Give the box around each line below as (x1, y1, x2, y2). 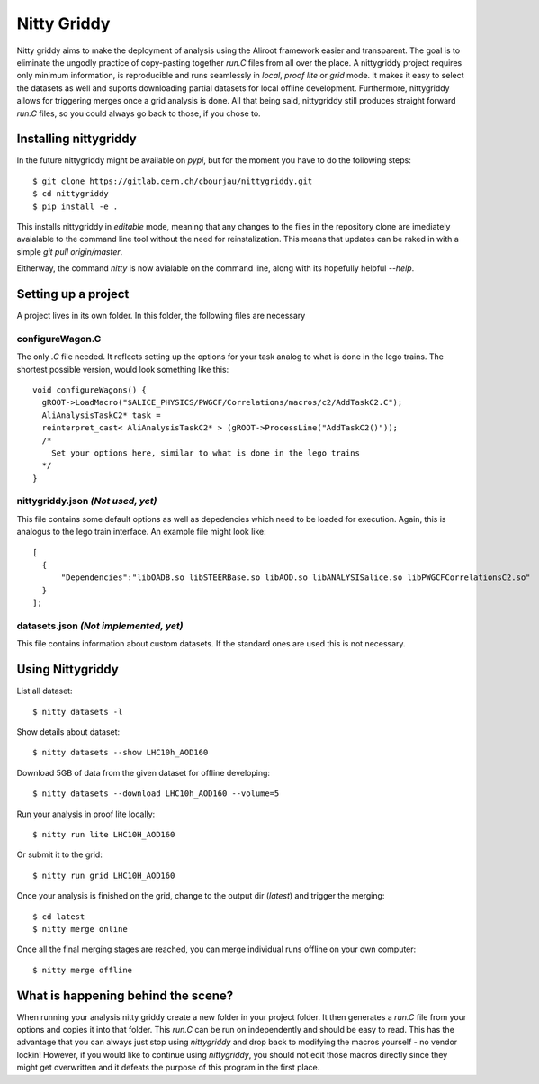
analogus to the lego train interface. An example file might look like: (16, 527, 266, 537)
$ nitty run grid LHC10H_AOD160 (32, 870, 175, 881)
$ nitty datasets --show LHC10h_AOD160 (32, 747, 209, 758)
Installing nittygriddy (16, 131, 137, 147)
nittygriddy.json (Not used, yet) (16, 495, 157, 508)
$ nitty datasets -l (32, 707, 123, 717)
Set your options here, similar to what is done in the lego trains (50, 447, 360, 458)
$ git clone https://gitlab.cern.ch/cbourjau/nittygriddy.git (32, 176, 313, 186)
